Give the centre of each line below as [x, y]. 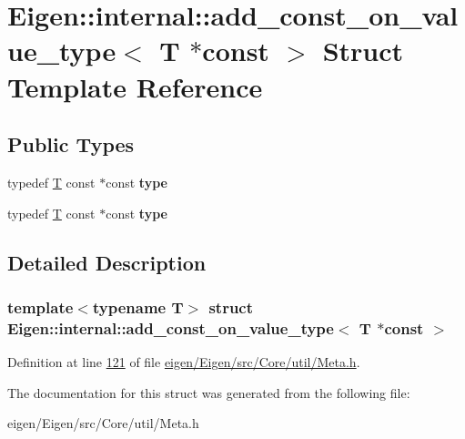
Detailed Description [107, 262]
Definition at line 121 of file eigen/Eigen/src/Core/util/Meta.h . [184, 362]
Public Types [71, 144]
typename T [138, 306]
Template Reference [135, 86]
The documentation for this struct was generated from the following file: [209, 392]
